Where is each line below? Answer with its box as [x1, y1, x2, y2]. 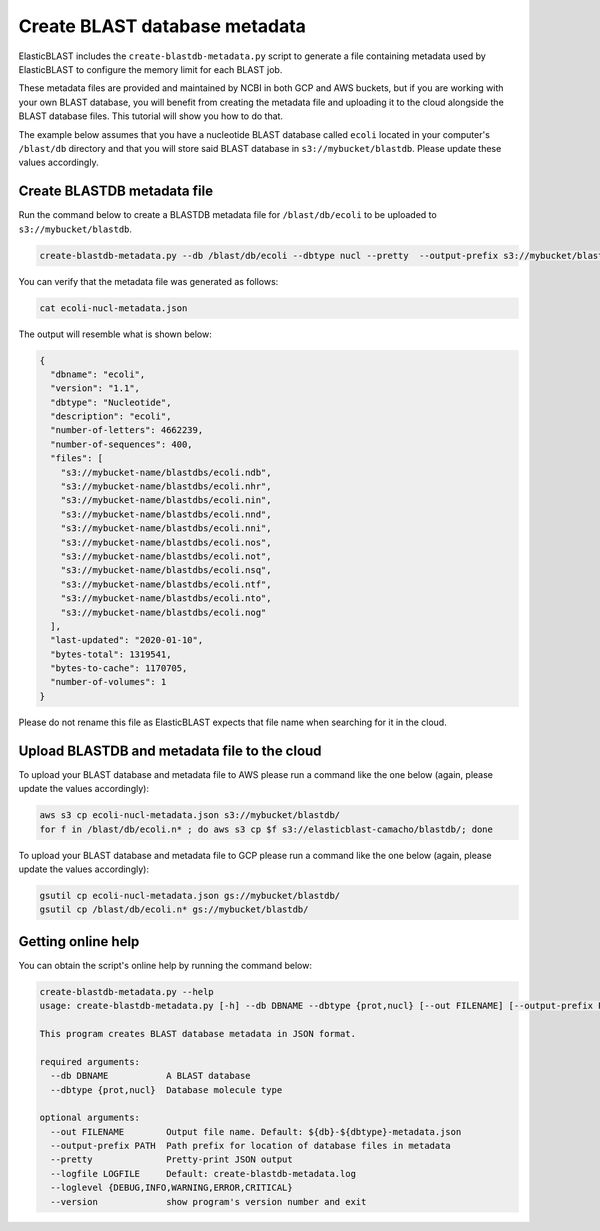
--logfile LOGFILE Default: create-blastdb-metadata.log [50, 1168, 357, 1179]
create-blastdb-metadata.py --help [39, 986, 214, 997]
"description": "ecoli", [50, 411, 172, 422]
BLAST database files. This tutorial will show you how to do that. [18, 110, 284, 122]
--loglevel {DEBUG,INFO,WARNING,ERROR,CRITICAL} [50, 1182, 294, 1194]
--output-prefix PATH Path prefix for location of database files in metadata [50, 1140, 452, 1152]
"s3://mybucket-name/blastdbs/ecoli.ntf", [60, 578, 272, 590]
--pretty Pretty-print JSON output [50, 1154, 294, 1165]
